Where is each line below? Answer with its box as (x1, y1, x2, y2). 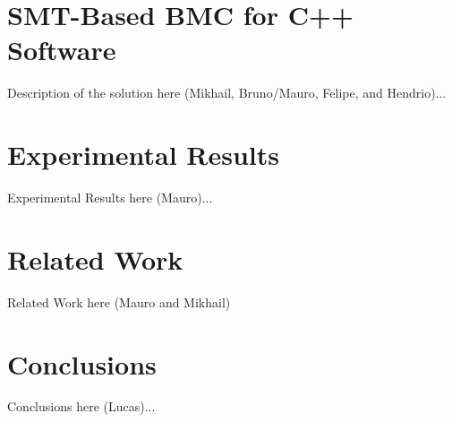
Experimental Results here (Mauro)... (7, 188, 213, 207)
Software (7, 31, 116, 68)
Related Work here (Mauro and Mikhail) (7, 292, 231, 311)
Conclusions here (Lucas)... (7, 397, 156, 416)
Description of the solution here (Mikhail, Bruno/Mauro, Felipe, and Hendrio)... (7, 83, 447, 102)
